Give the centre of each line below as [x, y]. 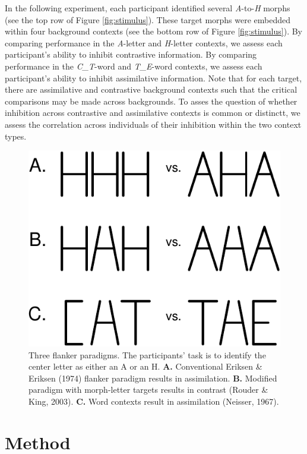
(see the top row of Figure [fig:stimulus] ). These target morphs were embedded [148, 19]
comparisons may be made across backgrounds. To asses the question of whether [151, 101]
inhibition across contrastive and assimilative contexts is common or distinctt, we [153, 113]
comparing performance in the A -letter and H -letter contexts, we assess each [144, 42]
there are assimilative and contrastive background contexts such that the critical [151, 89]
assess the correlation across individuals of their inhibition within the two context [153, 124]
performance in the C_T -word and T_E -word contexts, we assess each [134, 66]
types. [16, 136]
